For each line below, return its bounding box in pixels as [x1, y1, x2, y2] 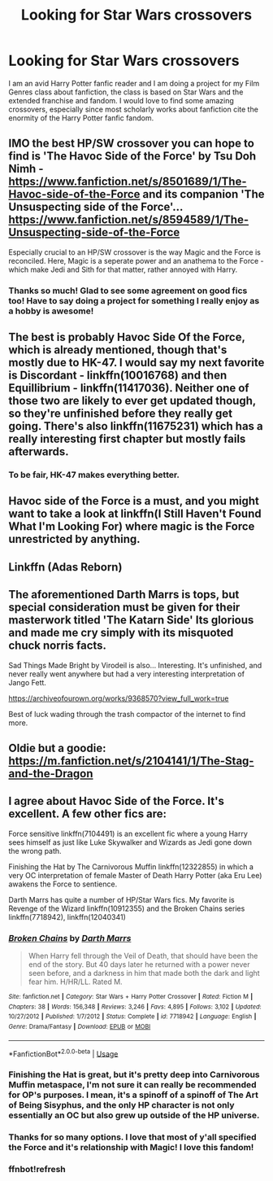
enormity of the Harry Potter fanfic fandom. [8, 112, 154, 123]
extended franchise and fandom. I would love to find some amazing [8, 95, 234, 105]
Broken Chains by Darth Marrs [8, 932, 132, 943]
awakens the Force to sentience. [8, 879, 118, 889]
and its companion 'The [142, 187, 265, 201]
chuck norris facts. [8, 639, 107, 653]
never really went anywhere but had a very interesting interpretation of [8, 669, 245, 679]
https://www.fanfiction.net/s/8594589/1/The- [8, 213, 249, 227]
